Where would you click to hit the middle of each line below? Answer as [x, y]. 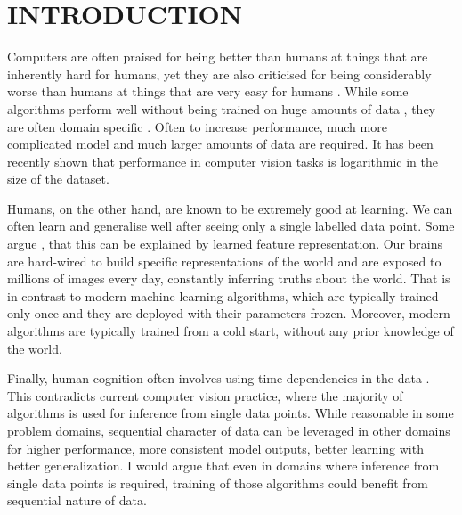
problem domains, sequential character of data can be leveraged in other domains [229, 430]
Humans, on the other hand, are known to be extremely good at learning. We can [230, 208]
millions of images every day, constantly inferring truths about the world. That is [229, 278]
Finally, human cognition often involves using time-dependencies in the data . [219, 378]
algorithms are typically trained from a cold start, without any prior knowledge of [231, 331]
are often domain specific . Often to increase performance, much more [197, 126]
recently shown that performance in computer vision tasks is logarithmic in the [223, 161]
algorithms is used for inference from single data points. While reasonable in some [231, 413]
